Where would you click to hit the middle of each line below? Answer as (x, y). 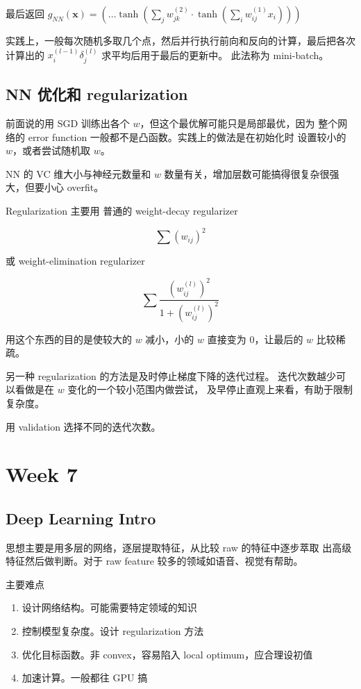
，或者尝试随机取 (52, 150)
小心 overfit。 (74, 187)
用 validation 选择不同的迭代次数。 (83, 426)
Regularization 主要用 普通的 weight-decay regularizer (122, 210)
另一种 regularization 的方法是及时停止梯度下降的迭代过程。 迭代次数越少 (171, 375)
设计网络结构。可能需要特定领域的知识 (109, 607)
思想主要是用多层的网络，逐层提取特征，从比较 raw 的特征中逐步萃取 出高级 (179, 547)
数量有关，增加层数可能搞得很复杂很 (247, 173)
